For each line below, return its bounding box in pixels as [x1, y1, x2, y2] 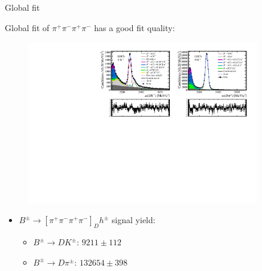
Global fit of [5, 21, 50, 34]
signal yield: [111, 214, 156, 226]
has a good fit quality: [94, 21, 175, 34]
